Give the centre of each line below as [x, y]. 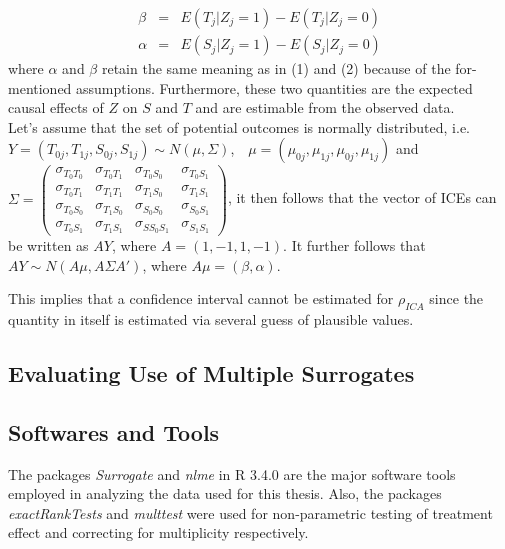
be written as [48, 245]
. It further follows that [354, 245]
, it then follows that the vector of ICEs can [362, 197]
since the [456, 298]
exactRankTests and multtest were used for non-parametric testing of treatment [250, 512]
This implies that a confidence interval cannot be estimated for [201, 298]
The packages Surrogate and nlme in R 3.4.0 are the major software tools [232, 473]
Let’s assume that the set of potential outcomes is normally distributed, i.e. [239, 126]
